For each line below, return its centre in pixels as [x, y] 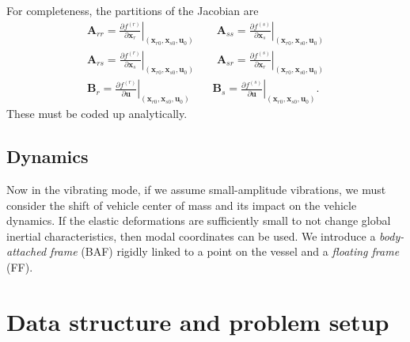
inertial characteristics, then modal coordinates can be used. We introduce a [191, 236]
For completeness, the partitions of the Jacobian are [133, 10]
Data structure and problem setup [198, 321]
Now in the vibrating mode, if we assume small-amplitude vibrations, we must [196, 190]
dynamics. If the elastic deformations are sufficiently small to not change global [199, 220]
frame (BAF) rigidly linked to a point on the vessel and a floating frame [225, 251]
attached [27, 251]
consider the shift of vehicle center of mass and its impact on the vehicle [182, 205]
